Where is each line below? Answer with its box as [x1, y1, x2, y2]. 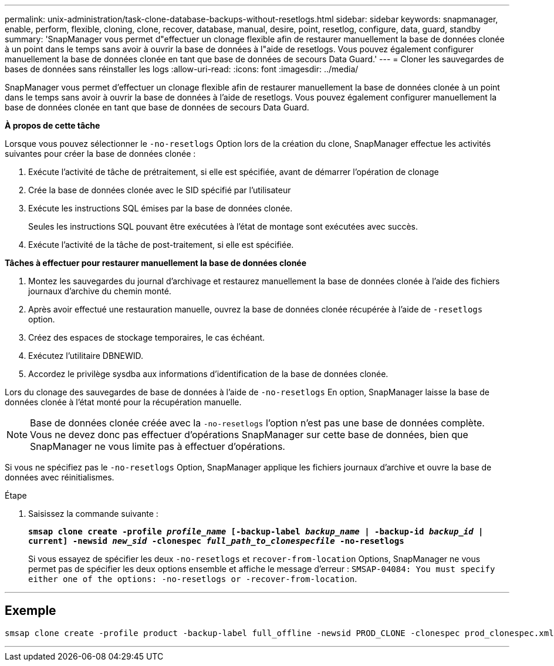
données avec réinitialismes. [5, 472, 114, 482]
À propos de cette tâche [5, 120, 100, 130]
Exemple [5, 603, 56, 618]
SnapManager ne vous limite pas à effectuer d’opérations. [30, 440, 285, 452]
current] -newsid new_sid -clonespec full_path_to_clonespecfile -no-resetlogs [28, 536, 404, 546]
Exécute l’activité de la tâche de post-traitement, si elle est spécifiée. [28, 240, 294, 250]
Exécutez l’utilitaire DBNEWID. [28, 351, 144, 361]
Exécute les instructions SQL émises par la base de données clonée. [28, 203, 293, 213]
